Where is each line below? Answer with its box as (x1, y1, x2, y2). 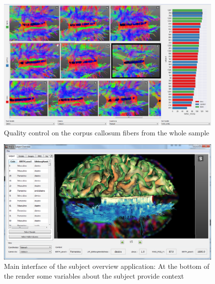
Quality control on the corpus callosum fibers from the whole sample (4, 127, 210, 137)
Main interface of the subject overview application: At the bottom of (4, 261, 210, 271)
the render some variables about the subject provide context (4, 271, 184, 281)
